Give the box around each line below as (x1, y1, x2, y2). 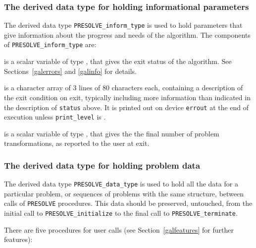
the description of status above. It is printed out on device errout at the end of (4, 102, 249, 112)
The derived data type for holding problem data (4, 159, 201, 171)
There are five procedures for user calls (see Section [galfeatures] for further (4, 224, 234, 235)
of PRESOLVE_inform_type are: (4, 39, 97, 50)
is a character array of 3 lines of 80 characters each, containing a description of (4, 82, 243, 93)
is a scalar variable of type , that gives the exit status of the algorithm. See (4, 56, 232, 66)
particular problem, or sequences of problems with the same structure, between (4, 188, 244, 198)
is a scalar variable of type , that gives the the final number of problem (4, 128, 219, 138)
